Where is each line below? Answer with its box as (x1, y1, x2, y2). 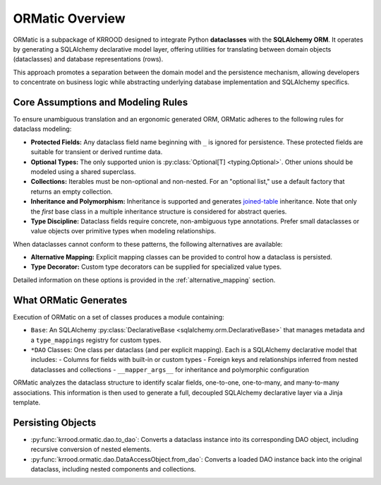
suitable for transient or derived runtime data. (30, 148, 163, 156)
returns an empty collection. (30, 187, 113, 196)
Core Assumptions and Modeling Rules (13, 96, 188, 108)
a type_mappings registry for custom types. (30, 336, 162, 344)
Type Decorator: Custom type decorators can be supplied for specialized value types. (30, 262, 282, 271)
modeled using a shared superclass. (30, 167, 136, 176)
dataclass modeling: (13, 124, 72, 134)
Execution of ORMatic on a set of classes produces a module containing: (13, 312, 225, 321)
